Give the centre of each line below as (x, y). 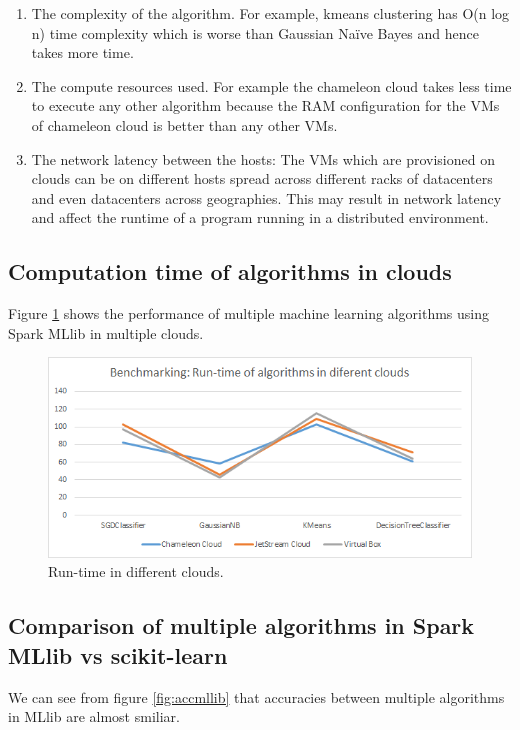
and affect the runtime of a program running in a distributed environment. (260, 217)
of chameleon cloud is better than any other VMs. (184, 124)
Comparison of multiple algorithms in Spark (241, 625)
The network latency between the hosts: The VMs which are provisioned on (263, 158)
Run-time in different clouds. (136, 571)
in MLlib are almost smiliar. (94, 716)
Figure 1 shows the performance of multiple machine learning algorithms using (248, 313)
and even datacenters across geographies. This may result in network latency (266, 197)
